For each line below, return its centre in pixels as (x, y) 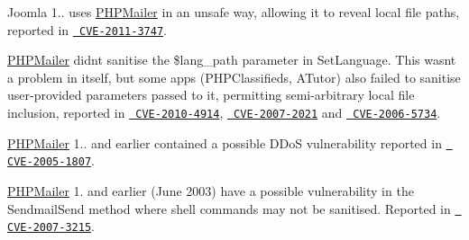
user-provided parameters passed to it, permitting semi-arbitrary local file (211, 95)
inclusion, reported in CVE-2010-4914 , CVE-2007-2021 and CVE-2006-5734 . (224, 113)
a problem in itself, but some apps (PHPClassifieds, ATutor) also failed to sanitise (234, 77)
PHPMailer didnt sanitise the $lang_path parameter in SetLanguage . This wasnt (232, 60)
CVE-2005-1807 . (51, 160)
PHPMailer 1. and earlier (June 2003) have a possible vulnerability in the (211, 191)
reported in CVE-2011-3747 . (87, 29)
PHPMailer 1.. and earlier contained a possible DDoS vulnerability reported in (225, 142)
